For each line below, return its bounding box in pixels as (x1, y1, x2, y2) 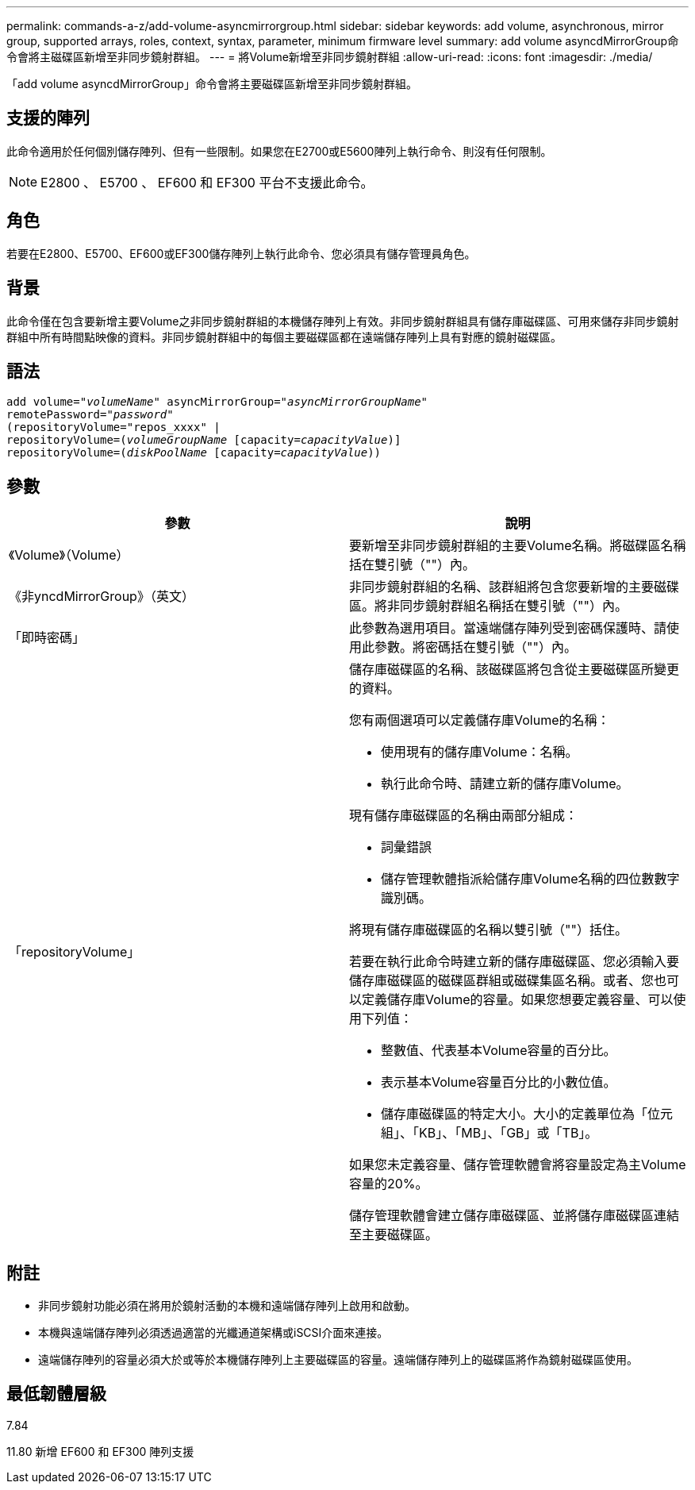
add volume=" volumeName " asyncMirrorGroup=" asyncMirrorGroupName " (6, 395, 428, 409)
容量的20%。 (349, 1176, 428, 1192)
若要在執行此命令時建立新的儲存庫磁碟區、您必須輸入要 (349, 953, 680, 970)
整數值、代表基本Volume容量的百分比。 (381, 1042, 616, 1059)
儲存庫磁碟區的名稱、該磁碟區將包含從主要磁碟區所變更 (349, 661, 680, 678)
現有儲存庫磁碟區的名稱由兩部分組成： (349, 807, 578, 824)
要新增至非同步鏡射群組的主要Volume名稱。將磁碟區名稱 (349, 537, 686, 554)
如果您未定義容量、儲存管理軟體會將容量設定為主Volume (349, 1157, 686, 1173)
